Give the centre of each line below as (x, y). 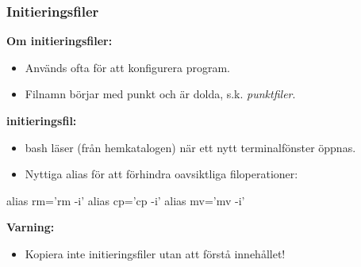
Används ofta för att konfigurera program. (127, 67)
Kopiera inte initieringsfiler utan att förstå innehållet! (155, 253)
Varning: (31, 227)
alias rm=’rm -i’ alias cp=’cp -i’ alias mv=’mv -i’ (126, 200)
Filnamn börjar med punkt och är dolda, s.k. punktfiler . (160, 94)
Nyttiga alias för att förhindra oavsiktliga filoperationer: (161, 174)
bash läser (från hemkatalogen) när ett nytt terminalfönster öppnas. (190, 147)
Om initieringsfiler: (60, 41)
